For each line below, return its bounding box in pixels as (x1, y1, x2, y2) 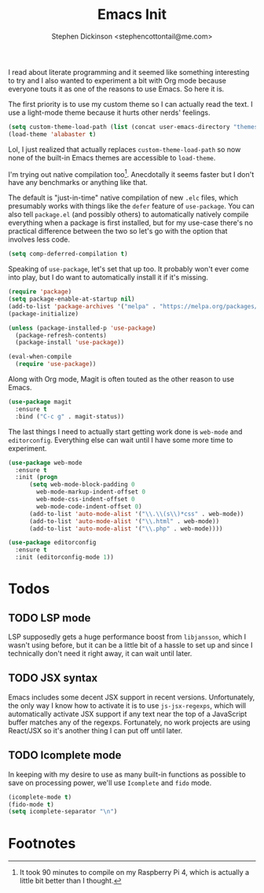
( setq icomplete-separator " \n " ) (8, 808, 118, 816)
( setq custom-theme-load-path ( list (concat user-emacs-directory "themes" (8, 123, 262, 131)
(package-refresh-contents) (15, 331, 108, 339)
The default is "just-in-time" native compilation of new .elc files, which (8, 193, 238, 202)
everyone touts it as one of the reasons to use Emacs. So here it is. (8, 84, 225, 94)
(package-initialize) (8, 309, 79, 318)
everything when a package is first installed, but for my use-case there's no (8, 218, 254, 227)
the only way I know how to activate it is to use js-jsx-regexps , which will (8, 700, 246, 710)
